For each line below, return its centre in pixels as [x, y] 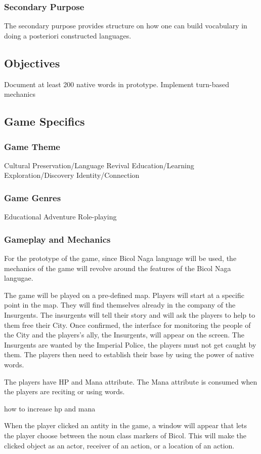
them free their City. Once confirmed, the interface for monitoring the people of [127, 325]
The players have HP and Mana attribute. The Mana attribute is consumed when [131, 381]
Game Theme [32, 146]
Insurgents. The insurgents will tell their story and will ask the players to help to [130, 314]
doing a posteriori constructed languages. [68, 35]
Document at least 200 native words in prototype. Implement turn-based [117, 84]
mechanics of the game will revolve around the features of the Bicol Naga [118, 268]
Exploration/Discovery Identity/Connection [72, 175]
